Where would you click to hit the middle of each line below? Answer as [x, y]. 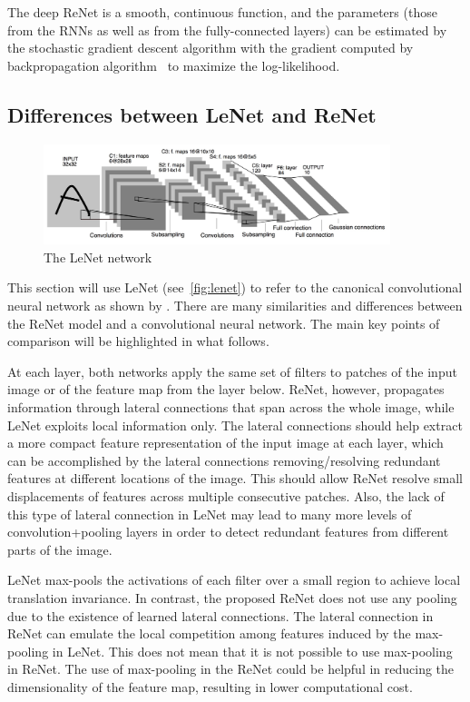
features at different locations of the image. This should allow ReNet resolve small [235, 478]
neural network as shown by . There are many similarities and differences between [235, 306]
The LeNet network [98, 257]
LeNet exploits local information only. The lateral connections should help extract [235, 425]
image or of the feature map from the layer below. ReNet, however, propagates [226, 389]
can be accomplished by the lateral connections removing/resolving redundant [224, 460]
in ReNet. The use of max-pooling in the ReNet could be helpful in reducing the [231, 669]
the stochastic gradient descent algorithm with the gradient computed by [211, 48]
